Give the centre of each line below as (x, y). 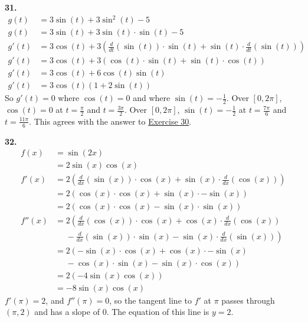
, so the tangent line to (150, 300)
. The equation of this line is (158, 312)
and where (152, 98)
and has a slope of (67, 312)
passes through (248, 300)
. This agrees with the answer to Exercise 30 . (110, 121)
